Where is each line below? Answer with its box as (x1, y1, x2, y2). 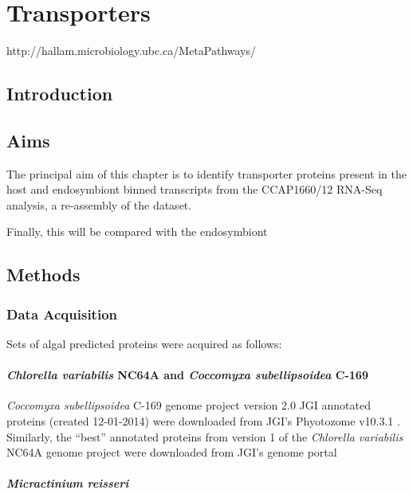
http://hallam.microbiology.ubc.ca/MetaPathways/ (6, 42, 257, 59)
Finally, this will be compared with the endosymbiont (6, 223, 268, 240)
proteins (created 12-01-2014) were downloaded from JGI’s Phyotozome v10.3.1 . (6, 413, 400, 429)
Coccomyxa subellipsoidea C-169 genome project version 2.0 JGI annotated (6, 397, 371, 414)
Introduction (6, 81, 113, 106)
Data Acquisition (6, 304, 117, 323)
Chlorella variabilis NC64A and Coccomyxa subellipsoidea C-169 (6, 367, 368, 383)
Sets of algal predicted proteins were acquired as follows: (6, 335, 282, 352)
